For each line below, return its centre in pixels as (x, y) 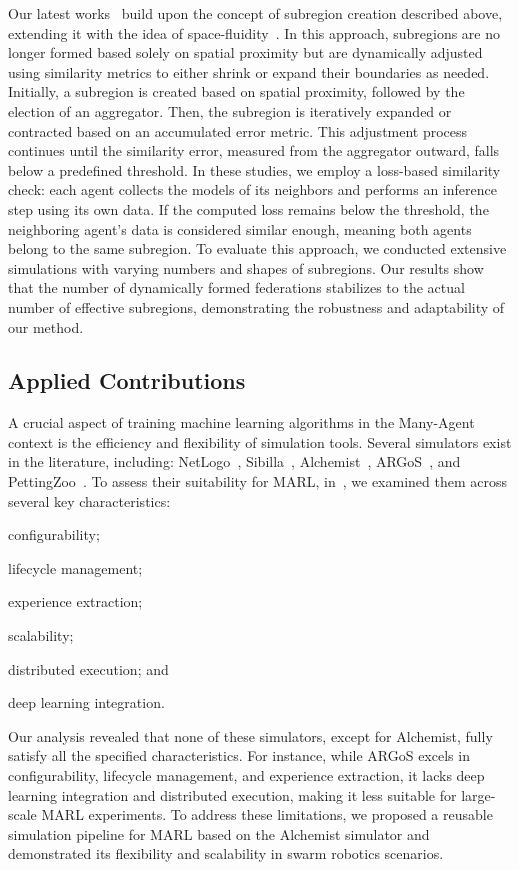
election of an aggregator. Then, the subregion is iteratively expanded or (230, 110)
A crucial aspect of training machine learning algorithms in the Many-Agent (241, 422)
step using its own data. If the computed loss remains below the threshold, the (248, 208)
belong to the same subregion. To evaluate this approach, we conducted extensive (257, 248)
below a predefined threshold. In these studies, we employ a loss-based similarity (254, 169)
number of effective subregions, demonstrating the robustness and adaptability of (256, 306)
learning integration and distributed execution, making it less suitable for (232, 794)
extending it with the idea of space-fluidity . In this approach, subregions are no (254, 32)
